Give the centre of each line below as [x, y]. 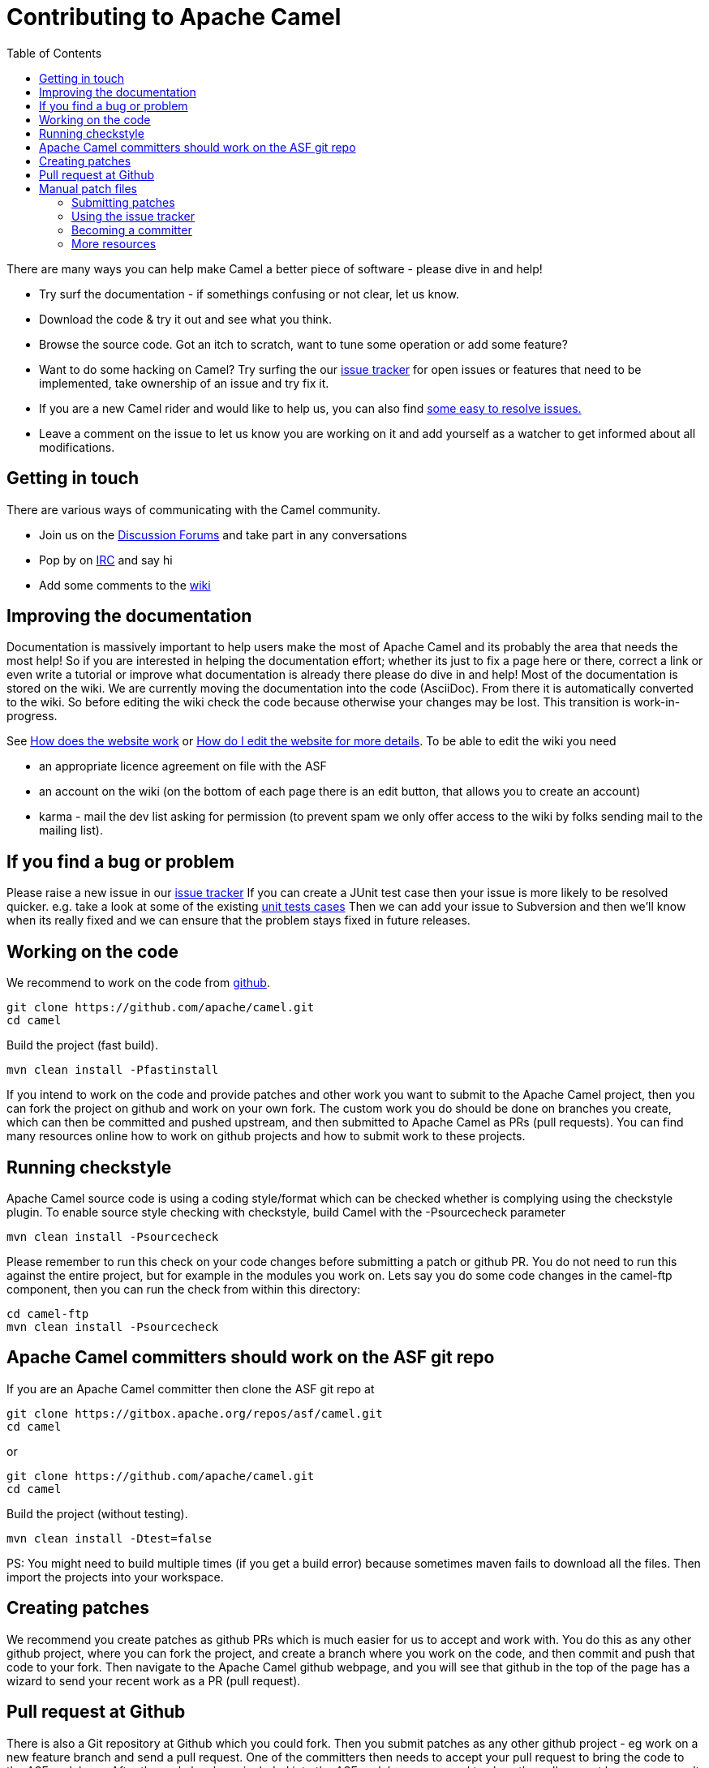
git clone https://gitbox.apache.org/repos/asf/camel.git [195, 1413]
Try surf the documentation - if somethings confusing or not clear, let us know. [249, 294]
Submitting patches [123, 202]
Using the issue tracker [133, 216]
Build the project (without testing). [97, 1513]
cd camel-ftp [48, 1313]
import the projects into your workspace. [115, 1577]
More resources [114, 243]
